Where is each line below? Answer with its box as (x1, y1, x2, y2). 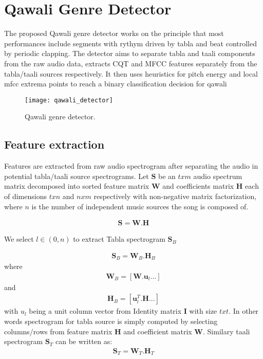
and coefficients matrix (162, 181, 234, 191)
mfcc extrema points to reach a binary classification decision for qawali (4, 78, 227, 89)
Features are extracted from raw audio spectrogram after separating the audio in (4, 160, 258, 171)
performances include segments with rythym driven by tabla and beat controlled (4, 38, 257, 48)
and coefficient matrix (123, 326, 192, 336)
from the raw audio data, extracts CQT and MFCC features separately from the (4, 58, 257, 68)
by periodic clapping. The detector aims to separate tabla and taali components (4, 48, 255, 59)
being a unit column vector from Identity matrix (29, 306, 182, 316)
